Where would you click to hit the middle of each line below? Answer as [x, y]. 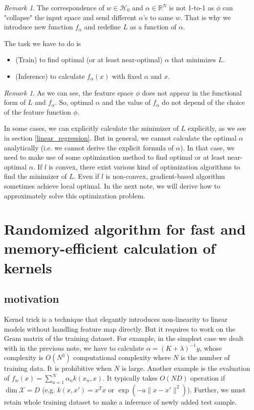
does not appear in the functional [192, 92]
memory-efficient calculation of [110, 248]
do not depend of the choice [203, 102]
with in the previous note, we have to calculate [74, 348]
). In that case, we [208, 147]
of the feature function [38, 111]
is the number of [205, 357]
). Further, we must [216, 389]
